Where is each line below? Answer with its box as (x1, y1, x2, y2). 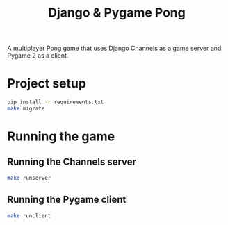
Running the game (7, 128, 115, 144)
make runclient (7, 212, 51, 219)
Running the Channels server (7, 156, 137, 168)
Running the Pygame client (7, 194, 127, 206)
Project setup (7, 76, 87, 92)
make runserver (7, 174, 51, 181)
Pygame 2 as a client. (7, 51, 69, 60)
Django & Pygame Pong (48, 5, 186, 21)
